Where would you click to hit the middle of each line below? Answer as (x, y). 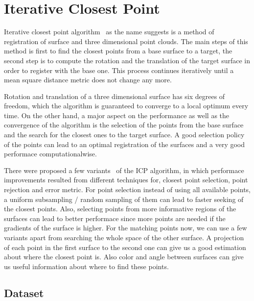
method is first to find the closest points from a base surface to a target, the (118, 51)
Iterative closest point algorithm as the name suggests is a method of (109, 32)
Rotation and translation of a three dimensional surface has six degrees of (115, 96)
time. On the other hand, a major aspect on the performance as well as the (117, 115)
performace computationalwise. (50, 154)
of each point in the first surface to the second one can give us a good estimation (125, 247)
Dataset (24, 292)
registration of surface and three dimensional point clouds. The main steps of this (126, 41)
